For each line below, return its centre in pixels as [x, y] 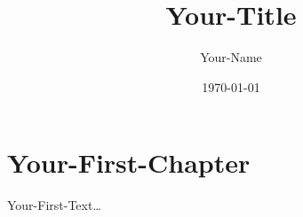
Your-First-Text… [54, 205]
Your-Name [231, 57]
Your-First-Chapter [129, 163]
